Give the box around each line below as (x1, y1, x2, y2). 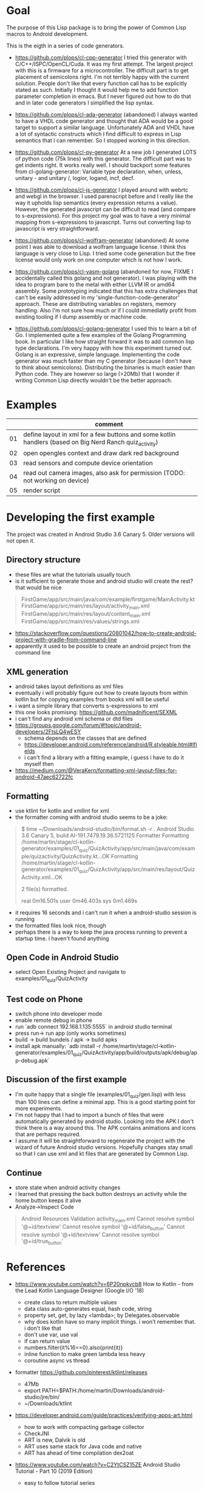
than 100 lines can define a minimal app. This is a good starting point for (15, 1099, 196, 1106)
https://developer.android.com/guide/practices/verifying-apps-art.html (15, 1411, 193, 1419)
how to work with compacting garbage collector (24, 1423, 144, 1430)
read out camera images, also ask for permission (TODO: (23, 469, 185, 478)
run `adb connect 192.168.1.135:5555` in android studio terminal (15, 1023, 172, 1030)
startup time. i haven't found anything (15, 934, 109, 942)
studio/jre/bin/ (24, 1393, 60, 1400)
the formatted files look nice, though (15, 922, 106, 929)
